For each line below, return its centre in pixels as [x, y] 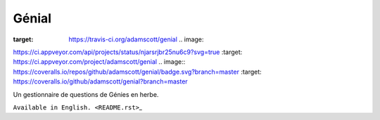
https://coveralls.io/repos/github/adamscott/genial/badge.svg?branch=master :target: [137, 72]
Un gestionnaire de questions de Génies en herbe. [86, 94]
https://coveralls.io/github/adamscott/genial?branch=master [100, 81]
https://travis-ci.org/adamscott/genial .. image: [136, 39]
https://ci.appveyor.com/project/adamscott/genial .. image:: [99, 62]
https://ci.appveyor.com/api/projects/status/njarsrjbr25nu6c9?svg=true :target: [128, 52]
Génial [32, 18]
